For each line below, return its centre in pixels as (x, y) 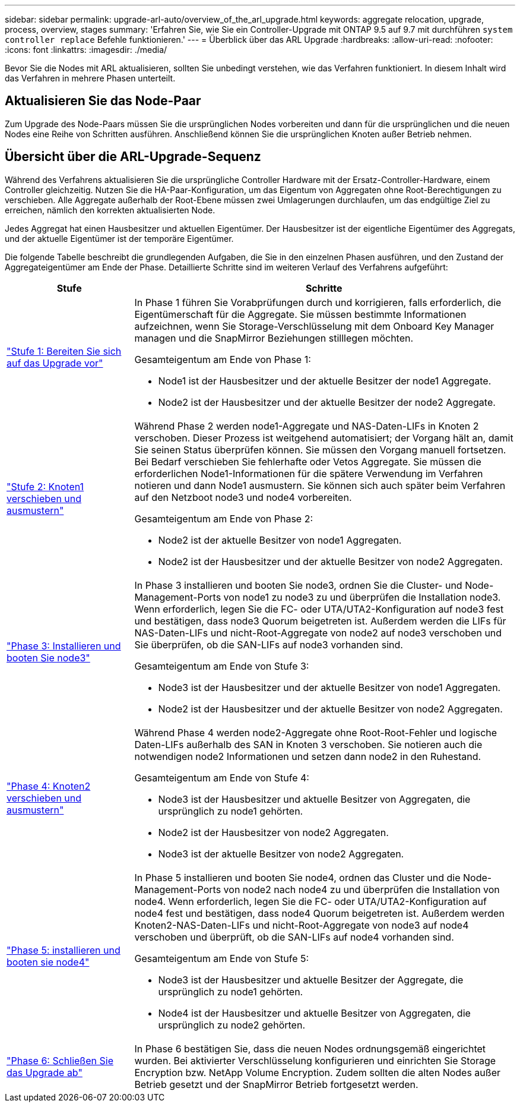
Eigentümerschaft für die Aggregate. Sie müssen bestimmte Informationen (300, 314)
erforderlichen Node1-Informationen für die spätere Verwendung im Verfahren (309, 473)
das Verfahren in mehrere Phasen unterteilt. (90, 78)
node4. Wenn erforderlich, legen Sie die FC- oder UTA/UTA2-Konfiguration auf (310, 901)
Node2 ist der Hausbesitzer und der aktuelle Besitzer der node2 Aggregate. (327, 402)
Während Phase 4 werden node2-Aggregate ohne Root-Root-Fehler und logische (316, 732)
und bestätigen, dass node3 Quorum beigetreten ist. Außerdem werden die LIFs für (320, 621)
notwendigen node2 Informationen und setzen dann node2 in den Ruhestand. (308, 756)
